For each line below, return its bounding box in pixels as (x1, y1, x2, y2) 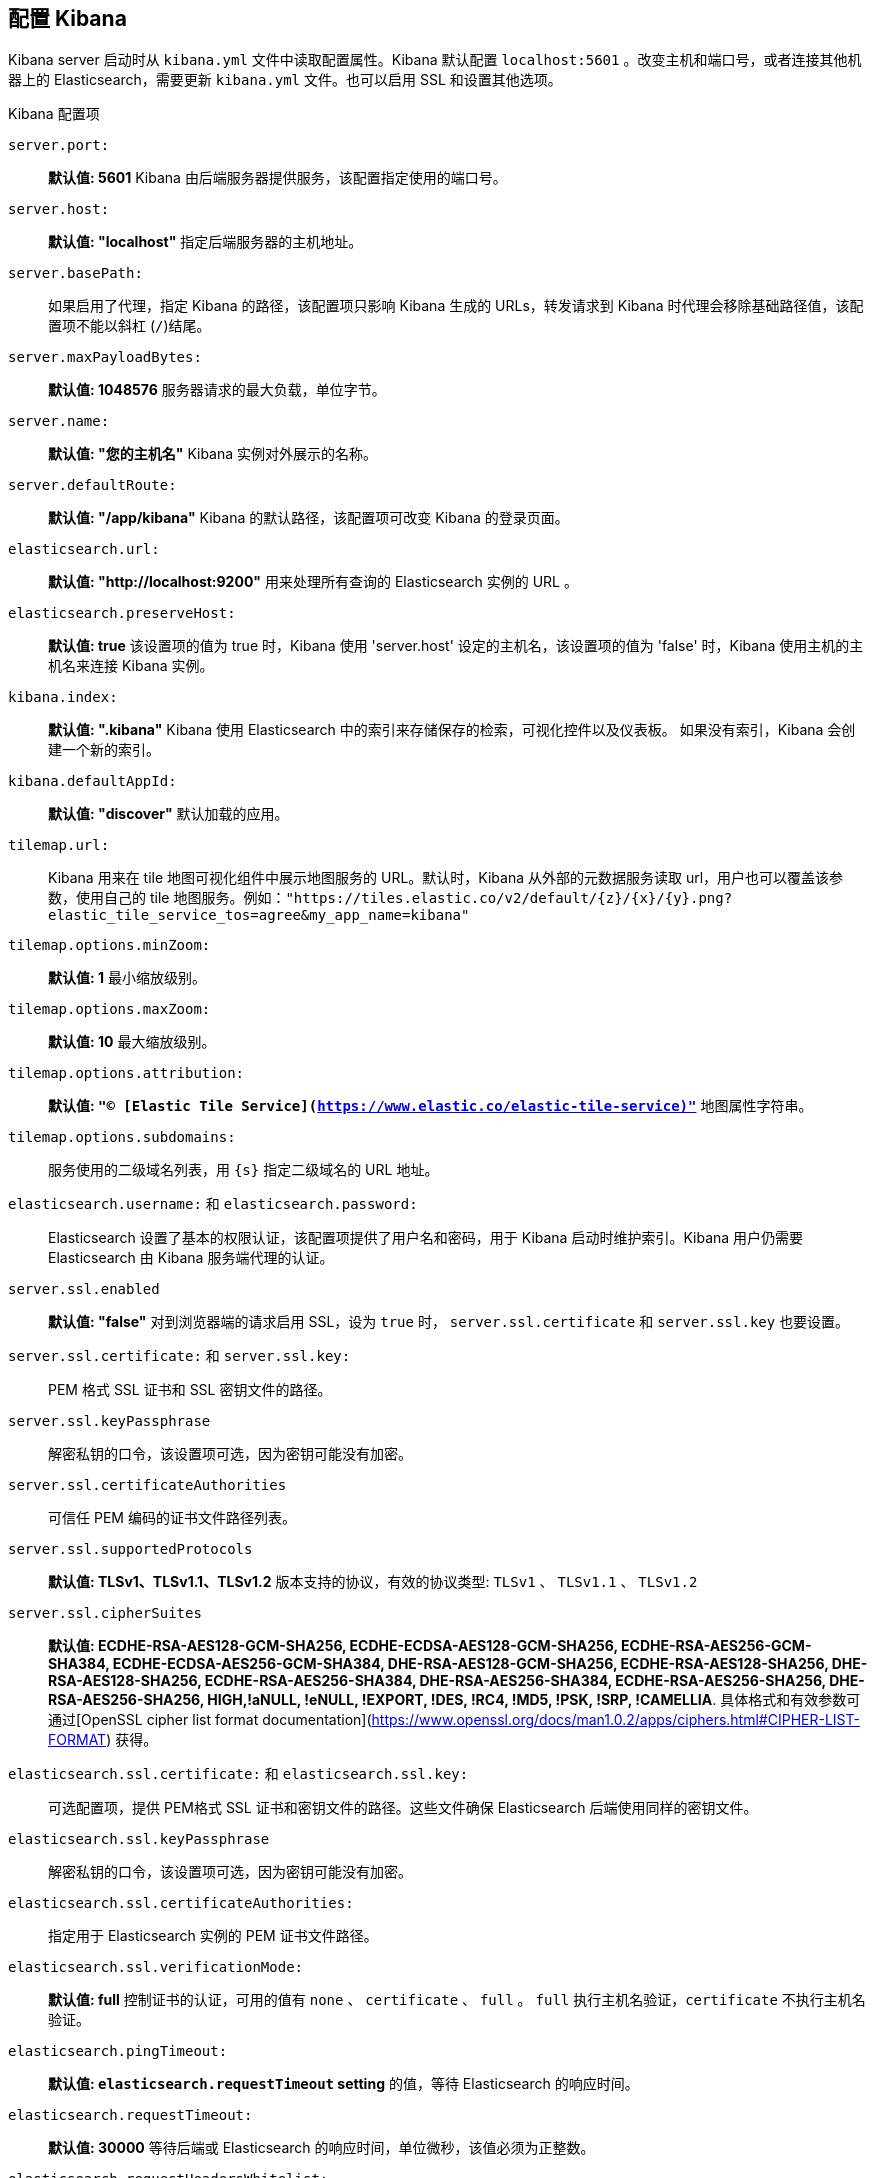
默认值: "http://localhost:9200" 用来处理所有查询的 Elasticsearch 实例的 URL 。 (48, 573, 578, 591)
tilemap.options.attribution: (8, 1065, 245, 1082)
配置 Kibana (8, 6, 127, 31)
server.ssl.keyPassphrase (8, 1413, 211, 1430)
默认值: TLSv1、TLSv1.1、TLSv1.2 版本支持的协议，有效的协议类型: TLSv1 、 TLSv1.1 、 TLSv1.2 (48, 1573, 698, 1591)
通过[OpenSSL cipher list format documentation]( (48, 1711, 372, 1729)
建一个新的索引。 (48, 741, 160, 759)
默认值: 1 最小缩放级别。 (48, 969, 206, 987)
